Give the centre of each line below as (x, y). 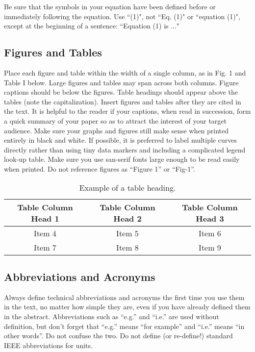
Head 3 (210, 218)
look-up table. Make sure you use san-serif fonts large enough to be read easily (122, 159)
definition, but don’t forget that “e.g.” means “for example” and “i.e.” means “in (124, 326)
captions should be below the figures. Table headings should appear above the (121, 92)
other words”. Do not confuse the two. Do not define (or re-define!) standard (118, 336)
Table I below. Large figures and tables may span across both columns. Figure (121, 82)
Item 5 (127, 233)
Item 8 (127, 247)
